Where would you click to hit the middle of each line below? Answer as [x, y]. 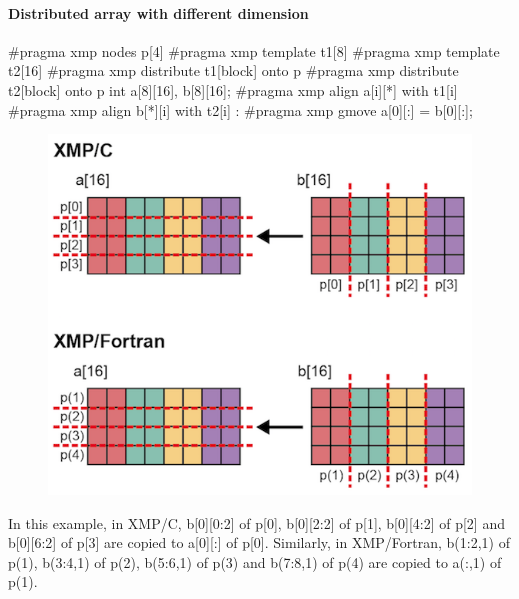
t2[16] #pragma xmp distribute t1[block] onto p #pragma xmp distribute [233, 70]
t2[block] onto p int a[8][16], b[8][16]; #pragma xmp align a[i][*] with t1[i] [233, 89]
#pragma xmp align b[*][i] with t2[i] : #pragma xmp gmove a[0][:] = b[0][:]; [240, 109]
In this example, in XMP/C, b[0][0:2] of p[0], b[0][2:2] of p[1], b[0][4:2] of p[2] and [256, 522]
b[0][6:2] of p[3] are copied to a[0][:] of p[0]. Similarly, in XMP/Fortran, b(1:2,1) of [259, 542]
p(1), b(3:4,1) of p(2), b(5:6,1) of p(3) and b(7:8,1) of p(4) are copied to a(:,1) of [255, 561]
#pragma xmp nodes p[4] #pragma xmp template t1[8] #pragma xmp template [254, 50]
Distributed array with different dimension [158, 12]
